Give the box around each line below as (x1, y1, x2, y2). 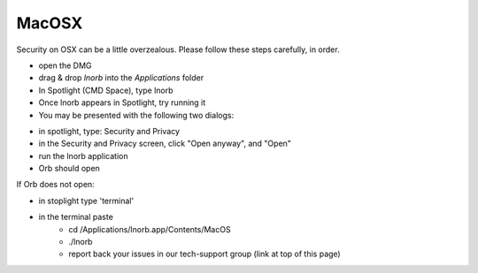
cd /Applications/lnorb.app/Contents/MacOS (68, 224, 231, 234)
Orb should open (38, 163, 101, 174)
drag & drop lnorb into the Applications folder (38, 72, 204, 83)
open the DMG (38, 60, 92, 71)
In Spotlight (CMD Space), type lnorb (38, 85, 173, 95)
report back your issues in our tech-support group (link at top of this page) (68, 248, 341, 260)
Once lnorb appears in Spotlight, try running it (38, 97, 206, 108)
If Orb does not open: (16, 179, 95, 190)
